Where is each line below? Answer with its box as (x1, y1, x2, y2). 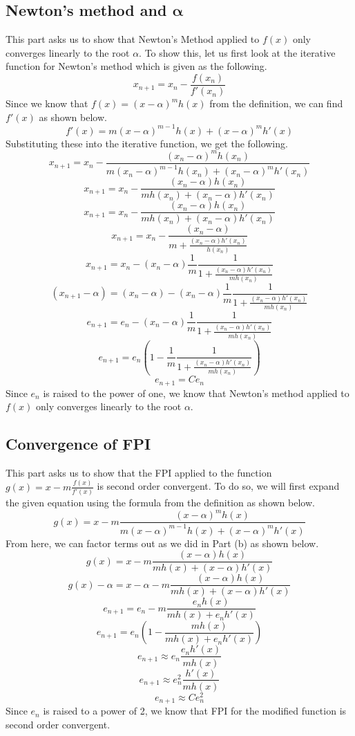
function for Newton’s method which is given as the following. (6, 59, 267, 73)
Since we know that (6, 96, 88, 111)
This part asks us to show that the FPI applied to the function (6, 465, 272, 479)
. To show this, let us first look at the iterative (139, 45, 336, 59)
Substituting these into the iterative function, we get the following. (6, 136, 288, 150)
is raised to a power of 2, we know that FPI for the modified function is (43, 703, 347, 718)
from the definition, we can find (209, 96, 343, 111)
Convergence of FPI (6, 433, 151, 454)
